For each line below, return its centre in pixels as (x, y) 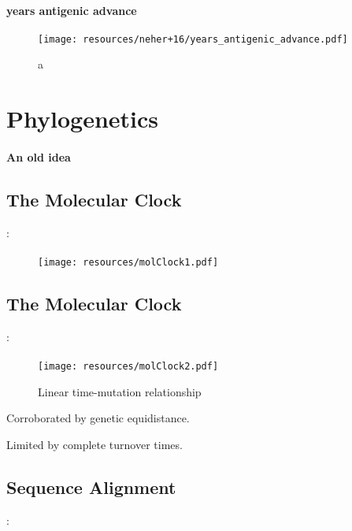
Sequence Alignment (91, 486)
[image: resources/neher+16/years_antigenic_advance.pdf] (193, 39)
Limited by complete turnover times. (94, 444)
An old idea (39, 157)
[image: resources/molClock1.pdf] (128, 262)
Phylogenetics (83, 119)
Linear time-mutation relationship (120, 391)
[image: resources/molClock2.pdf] (128, 367)
